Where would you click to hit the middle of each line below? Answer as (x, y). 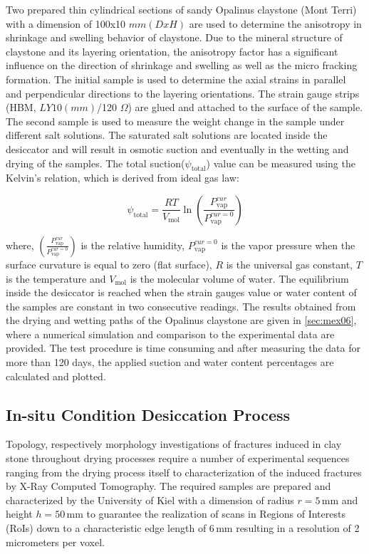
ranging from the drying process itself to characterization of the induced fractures (184, 472)
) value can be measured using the (281, 163)
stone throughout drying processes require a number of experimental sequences (178, 458)
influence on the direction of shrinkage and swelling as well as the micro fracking (182, 65)
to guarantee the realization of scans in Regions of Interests (216, 514)
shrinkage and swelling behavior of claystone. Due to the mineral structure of (174, 37)
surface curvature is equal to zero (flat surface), (109, 264)
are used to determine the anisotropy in (275, 23)
